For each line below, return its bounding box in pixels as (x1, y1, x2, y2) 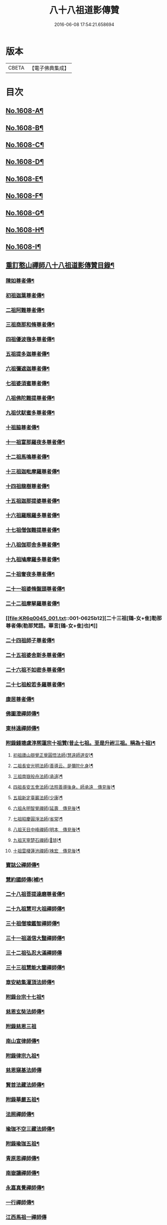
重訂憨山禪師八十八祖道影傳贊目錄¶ (5, 261, 115, 269)
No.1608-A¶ (5, 107, 44, 115)
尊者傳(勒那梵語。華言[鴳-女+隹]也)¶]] (5, 622, 98, 629)
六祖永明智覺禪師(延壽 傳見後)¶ (12, 805, 80, 811)
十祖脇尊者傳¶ (5, 424, 39, 431)
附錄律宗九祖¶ (5, 1052, 39, 1059)
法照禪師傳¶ (5, 1111, 34, 1118)
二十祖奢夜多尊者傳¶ (5, 571, 55, 578)
